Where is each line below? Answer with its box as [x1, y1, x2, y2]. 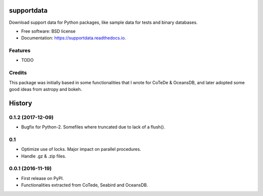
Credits [9, 70, 27, 76]
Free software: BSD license [21, 28, 75, 34]
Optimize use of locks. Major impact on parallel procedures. [21, 146, 141, 152]
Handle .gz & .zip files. [21, 153, 67, 159]
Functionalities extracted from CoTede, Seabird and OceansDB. [21, 182, 148, 188]
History [9, 99, 33, 107]
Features [9, 47, 31, 54]
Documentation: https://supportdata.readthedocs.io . [21, 35, 126, 41]
